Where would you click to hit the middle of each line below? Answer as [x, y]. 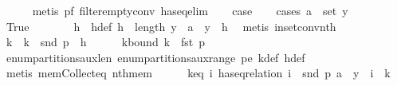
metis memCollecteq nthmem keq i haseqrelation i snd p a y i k [198, 73]
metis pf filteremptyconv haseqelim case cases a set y [190, 10]
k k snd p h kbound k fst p [106, 42]
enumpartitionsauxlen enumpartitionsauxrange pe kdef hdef [155, 57]
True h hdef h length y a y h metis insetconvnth [171, 26]
